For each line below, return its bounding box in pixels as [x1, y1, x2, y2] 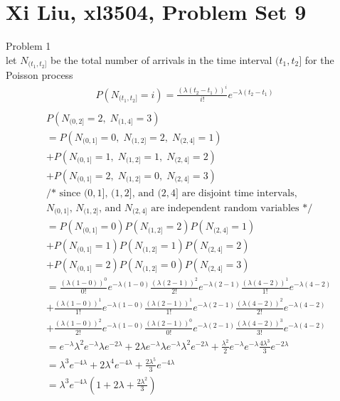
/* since [46, 188, 81, 198]
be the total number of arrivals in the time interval [51, 52, 272, 67]
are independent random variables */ [151, 203, 313, 213]
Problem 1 [6, 38, 51, 53]
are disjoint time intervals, [181, 188, 297, 198]
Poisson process [6, 68, 73, 82]
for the [304, 52, 334, 67]
